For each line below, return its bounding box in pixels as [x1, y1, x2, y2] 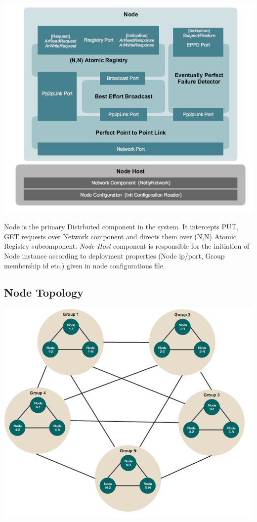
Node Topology [4, 284, 84, 300]
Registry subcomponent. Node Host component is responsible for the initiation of [4, 241, 250, 251]
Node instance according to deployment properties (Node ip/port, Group [4, 251, 225, 261]
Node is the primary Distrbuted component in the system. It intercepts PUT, [4, 221, 239, 232]
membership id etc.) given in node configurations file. [4, 260, 165, 270]
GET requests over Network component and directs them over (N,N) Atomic [4, 231, 237, 241]
